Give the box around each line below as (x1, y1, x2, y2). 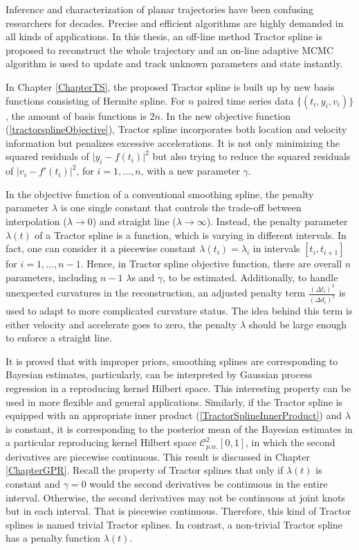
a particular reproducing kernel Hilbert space (6, 435, 197, 450)
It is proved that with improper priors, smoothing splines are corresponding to (6, 353, 338, 368)
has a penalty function (6, 531, 100, 545)
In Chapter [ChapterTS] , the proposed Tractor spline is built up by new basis (6, 79, 335, 94)
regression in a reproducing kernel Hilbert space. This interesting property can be (6, 381, 351, 396)
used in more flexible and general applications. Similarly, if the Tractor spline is (6, 394, 343, 409)
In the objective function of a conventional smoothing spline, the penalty (6, 186, 314, 201)
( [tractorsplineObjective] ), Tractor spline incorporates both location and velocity (6, 122, 347, 136)
